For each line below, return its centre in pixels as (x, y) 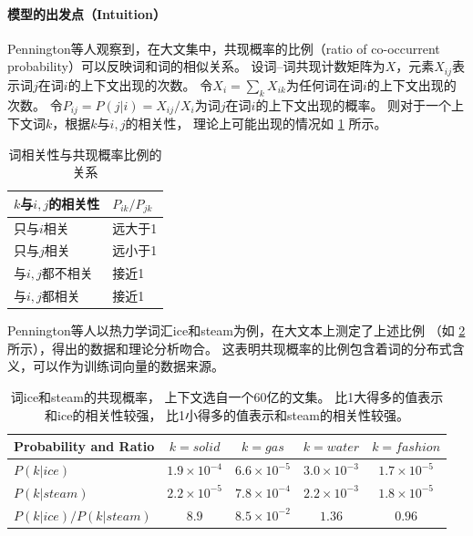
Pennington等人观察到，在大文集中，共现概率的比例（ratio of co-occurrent (224, 48)
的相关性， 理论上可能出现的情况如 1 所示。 (256, 124)
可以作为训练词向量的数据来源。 (128, 366)
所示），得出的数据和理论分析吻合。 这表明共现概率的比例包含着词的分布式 (230, 348)
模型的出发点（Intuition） (87, 13)
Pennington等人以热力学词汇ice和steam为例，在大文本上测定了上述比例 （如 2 (236, 330)
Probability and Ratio (84, 446)
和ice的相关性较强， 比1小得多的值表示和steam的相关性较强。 (227, 414)
